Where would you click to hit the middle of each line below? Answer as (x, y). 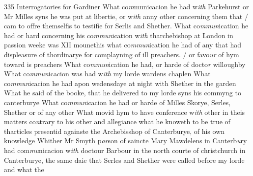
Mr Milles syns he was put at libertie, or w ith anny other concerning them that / (126, 16)
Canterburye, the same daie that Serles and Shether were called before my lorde (124, 160)
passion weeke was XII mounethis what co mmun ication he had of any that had (123, 45)
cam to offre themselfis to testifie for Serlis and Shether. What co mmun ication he (126, 26)
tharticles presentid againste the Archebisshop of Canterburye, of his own (114, 131)
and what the (24, 169)
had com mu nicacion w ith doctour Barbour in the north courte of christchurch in (125, 150)
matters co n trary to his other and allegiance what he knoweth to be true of (117, 121)
